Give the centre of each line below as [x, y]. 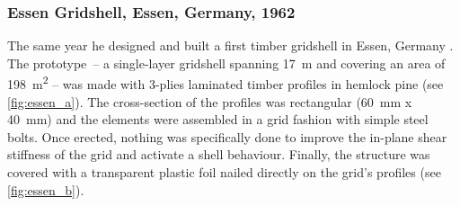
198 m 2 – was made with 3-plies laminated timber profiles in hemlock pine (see [226, 83]
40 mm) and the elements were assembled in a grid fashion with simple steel [218, 119]
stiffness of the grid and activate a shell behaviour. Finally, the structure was [219, 154]
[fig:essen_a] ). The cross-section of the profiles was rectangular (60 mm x [210, 101]
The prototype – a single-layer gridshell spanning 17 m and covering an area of [226, 63]
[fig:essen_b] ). [46, 189]
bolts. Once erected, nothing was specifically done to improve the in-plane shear [227, 136]
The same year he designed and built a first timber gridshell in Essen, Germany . [230, 45]
